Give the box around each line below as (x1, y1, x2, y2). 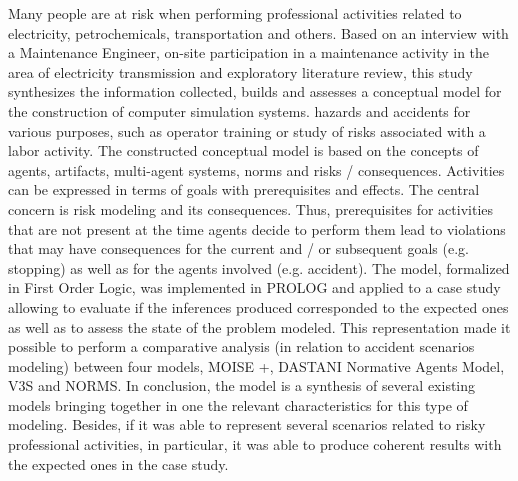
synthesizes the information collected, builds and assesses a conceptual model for (8, 81, 502, 102)
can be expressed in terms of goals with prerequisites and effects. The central (8, 179, 480, 200)
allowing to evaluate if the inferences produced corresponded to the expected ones (8, 296, 509, 317)
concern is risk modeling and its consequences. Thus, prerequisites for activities (8, 198, 494, 219)
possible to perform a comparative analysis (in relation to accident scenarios (8, 336, 475, 357)
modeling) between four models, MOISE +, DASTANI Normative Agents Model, (8, 355, 505, 376)
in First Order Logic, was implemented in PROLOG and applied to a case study (8, 277, 501, 298)
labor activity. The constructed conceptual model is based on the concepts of (8, 140, 479, 161)
